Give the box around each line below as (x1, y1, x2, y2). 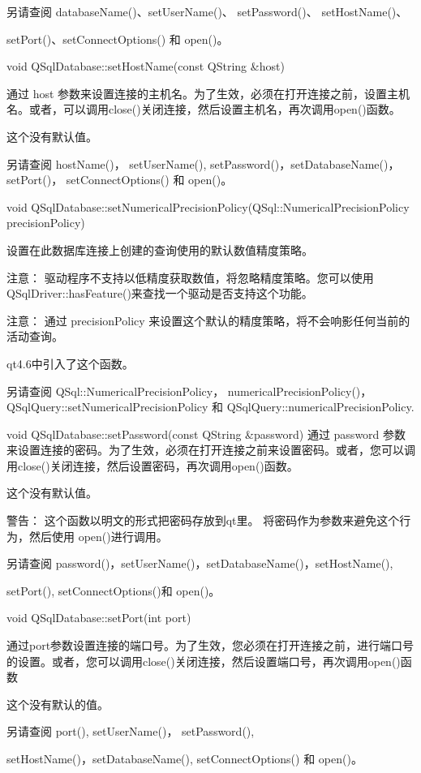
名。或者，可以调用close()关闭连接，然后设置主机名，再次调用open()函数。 (6, 101, 401, 118)
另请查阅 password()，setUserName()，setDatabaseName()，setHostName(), (6, 555, 393, 572)
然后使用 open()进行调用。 (28, 527, 168, 544)
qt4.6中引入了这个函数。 (6, 354, 134, 371)
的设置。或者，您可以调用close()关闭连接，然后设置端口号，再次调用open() (6, 652, 401, 669)
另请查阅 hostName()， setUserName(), (6, 155, 207, 172)
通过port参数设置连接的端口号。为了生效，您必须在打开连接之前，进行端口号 (6, 637, 415, 654)
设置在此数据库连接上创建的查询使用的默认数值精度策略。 (6, 241, 313, 258)
